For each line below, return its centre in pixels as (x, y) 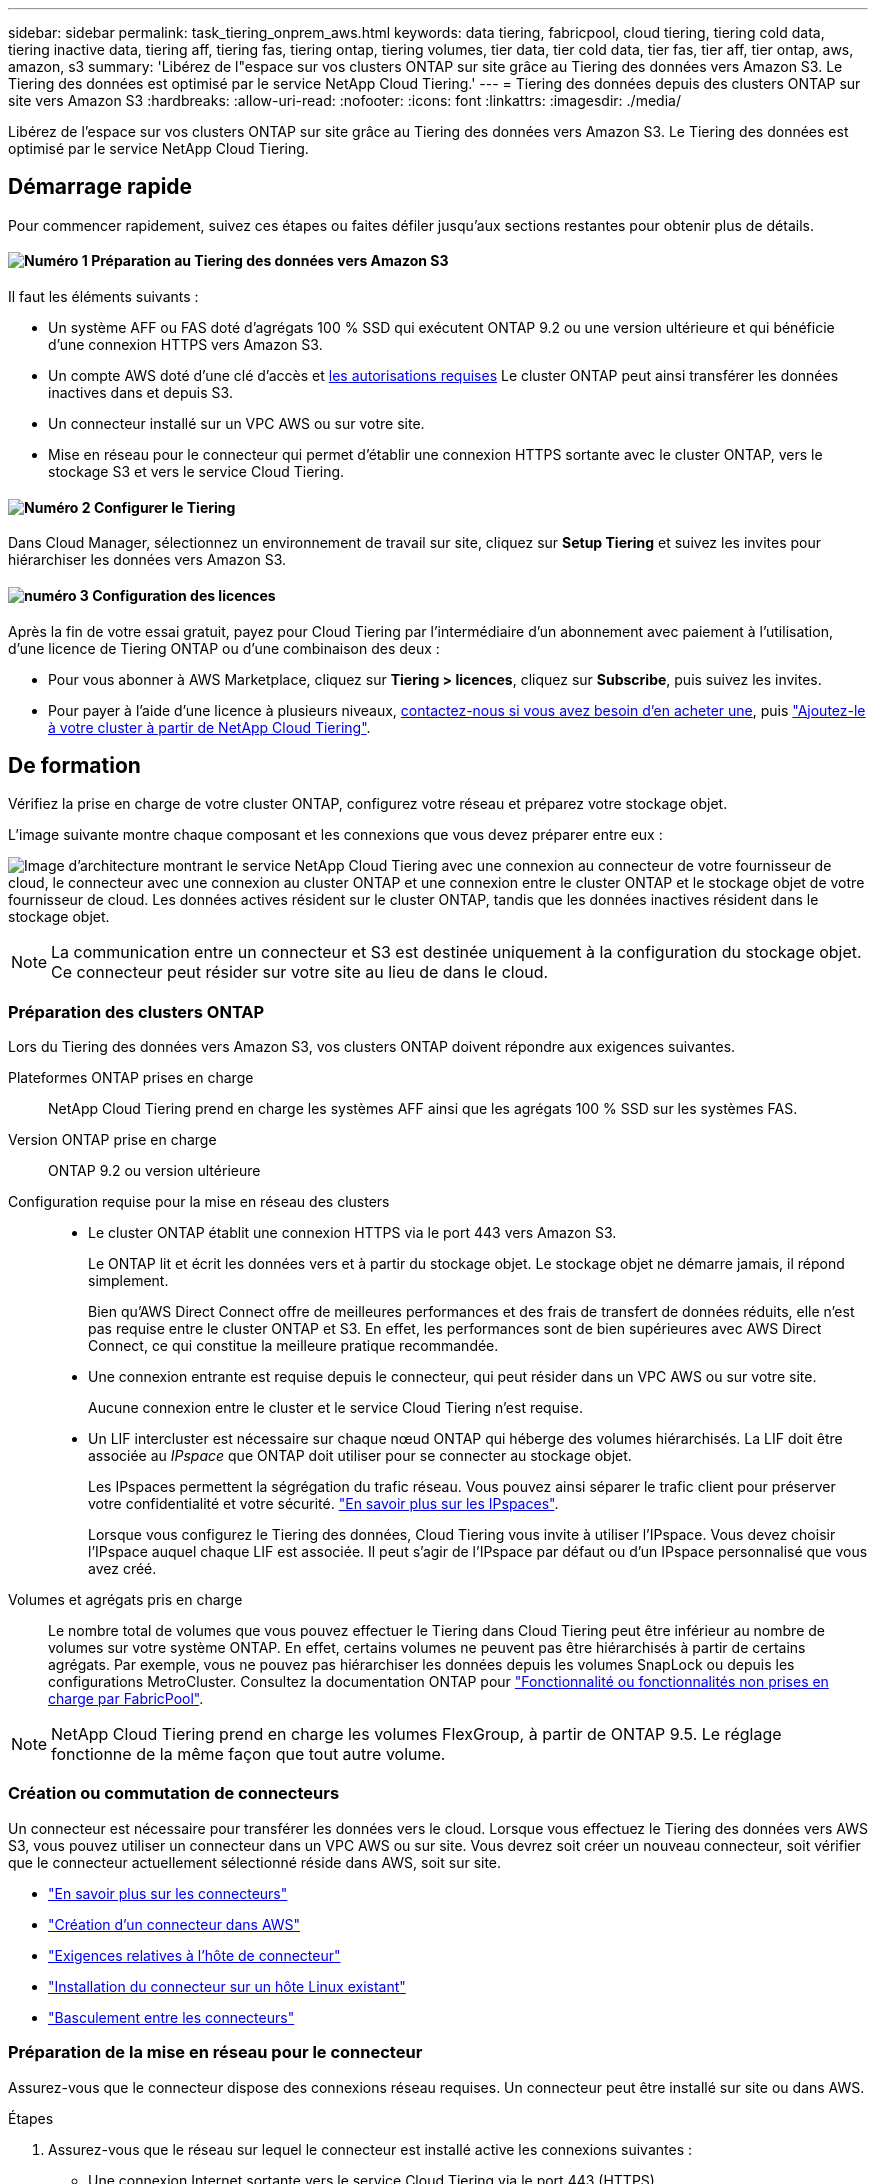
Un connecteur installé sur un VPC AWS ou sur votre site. (236, 424)
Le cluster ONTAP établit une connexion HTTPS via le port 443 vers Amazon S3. (352, 1233)
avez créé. (122, 1569)
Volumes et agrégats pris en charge (125, 1600)
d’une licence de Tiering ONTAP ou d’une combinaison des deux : (224, 648)
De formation (74, 765)
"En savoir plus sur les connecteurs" (168, 1893)
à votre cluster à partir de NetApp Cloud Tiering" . (209, 727)
